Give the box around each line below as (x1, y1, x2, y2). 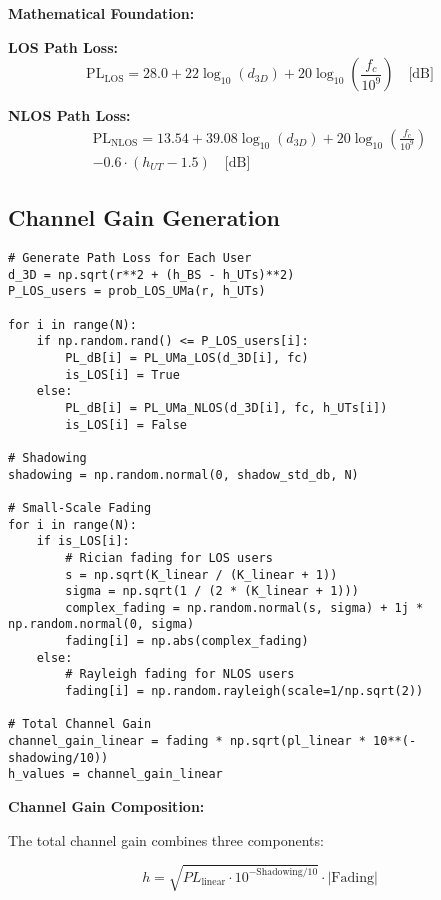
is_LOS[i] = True (65, 367, 180, 382)
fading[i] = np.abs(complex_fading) (65, 634, 309, 649)
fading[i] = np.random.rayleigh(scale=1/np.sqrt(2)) (65, 684, 424, 699)
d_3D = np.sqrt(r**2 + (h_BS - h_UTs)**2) (8, 267, 295, 282)
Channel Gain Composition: (8, 796, 205, 817)
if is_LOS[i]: (36, 534, 130, 549)
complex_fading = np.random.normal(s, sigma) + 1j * (65, 600, 424, 615)
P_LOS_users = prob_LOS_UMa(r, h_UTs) (8, 284, 266, 299)
